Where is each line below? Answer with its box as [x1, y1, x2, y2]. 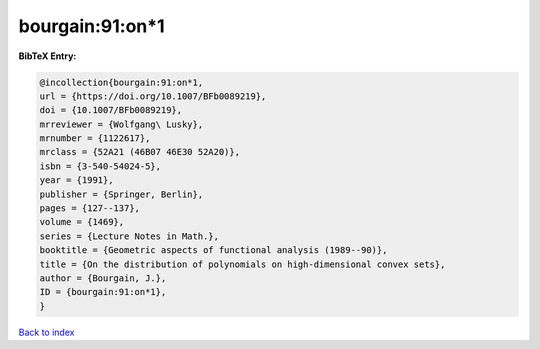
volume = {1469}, [39, 216, 125, 228]
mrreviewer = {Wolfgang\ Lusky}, [39, 118, 204, 130]
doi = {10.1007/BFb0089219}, [39, 105, 183, 116]
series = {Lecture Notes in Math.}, [39, 230, 220, 242]
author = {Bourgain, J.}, [39, 273, 167, 284]
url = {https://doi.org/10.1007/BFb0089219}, [39, 90, 267, 102]
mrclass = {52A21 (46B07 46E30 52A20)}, [39, 146, 240, 158]
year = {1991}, [39, 175, 114, 186]
